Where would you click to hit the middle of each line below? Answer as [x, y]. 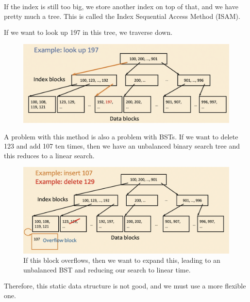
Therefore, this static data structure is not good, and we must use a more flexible [125, 286]
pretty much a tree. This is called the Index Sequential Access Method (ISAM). [122, 16]
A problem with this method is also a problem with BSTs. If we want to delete [121, 136]
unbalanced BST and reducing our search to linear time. [107, 269]
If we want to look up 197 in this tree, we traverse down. [88, 32]
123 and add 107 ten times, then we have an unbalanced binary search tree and [122, 146]
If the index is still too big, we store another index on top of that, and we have [121, 6]
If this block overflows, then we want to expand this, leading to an [122, 260]
